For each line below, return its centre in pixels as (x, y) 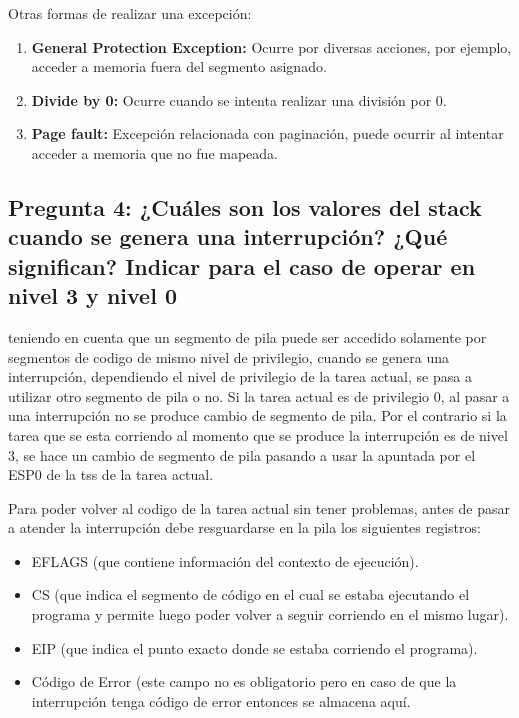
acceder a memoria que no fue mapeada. (155, 152)
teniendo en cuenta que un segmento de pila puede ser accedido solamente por (247, 336)
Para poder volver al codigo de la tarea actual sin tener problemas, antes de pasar (259, 507)
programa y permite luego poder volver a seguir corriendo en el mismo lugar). (270, 614)
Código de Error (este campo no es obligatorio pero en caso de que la (244, 681)
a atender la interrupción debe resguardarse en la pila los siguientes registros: (244, 527)
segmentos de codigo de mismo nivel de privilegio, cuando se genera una (228, 356)
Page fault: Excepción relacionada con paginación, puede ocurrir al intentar (267, 133)
